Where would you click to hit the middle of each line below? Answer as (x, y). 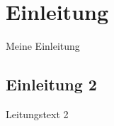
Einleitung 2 (51, 84)
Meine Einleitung (43, 46)
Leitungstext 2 (37, 114)
